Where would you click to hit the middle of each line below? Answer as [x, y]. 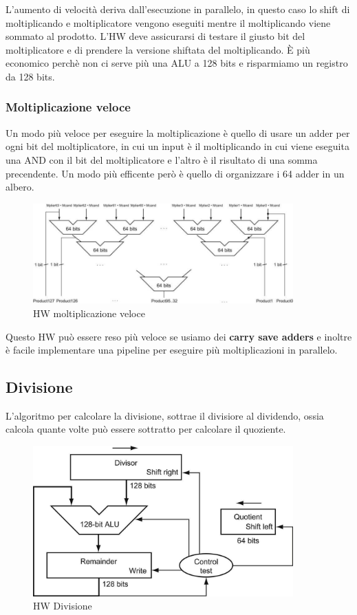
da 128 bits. [30, 76]
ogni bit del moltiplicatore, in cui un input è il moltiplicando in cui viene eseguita [177, 146]
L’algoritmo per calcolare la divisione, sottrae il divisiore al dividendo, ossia [165, 415]
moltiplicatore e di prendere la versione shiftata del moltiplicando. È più [158, 49]
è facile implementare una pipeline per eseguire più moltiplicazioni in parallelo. [172, 350]
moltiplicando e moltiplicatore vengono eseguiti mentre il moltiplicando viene [168, 22]
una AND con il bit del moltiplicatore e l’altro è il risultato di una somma [162, 159]
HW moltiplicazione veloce [89, 313]
